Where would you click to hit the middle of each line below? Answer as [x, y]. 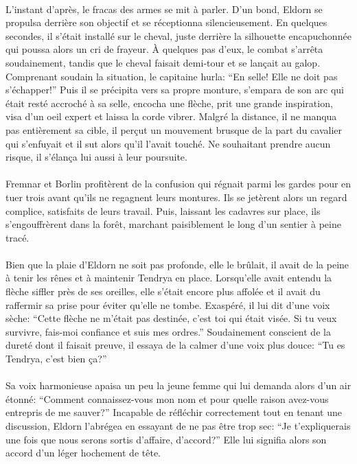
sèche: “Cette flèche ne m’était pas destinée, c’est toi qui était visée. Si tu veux [171, 318]
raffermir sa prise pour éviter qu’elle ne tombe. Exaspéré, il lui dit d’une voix [168, 304]
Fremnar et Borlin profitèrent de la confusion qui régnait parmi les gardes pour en [178, 184]
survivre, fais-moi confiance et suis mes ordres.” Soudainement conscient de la [168, 331]
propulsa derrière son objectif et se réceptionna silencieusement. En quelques [166, 22]
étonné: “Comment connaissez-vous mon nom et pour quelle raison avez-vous [167, 398]
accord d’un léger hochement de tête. [83, 453]
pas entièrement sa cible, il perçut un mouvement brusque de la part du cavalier [174, 129]
